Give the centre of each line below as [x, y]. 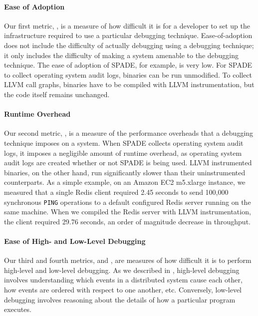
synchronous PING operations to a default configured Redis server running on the [128, 202]
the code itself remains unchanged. [57, 94]
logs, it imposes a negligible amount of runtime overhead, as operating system [123, 152]
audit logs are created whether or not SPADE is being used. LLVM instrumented [128, 163]
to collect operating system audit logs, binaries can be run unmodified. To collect [128, 74]
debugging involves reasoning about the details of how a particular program [120, 299]
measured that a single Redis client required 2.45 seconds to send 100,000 [116, 192]
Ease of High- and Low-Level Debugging [75, 241]
